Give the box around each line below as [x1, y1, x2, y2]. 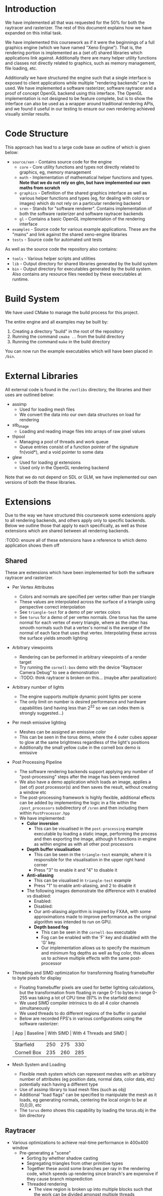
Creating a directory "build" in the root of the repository [12, 328, 124, 334]
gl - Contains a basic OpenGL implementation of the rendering [19, 216, 145, 221]
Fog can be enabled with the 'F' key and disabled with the [41, 934, 157, 940]
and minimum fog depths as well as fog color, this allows [41, 950, 155, 956]
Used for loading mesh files [19, 406, 75, 412]
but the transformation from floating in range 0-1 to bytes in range [19, 989, 152, 996]
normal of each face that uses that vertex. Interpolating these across [19, 630, 157, 636]
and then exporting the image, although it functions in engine [34, 836, 157, 842]
